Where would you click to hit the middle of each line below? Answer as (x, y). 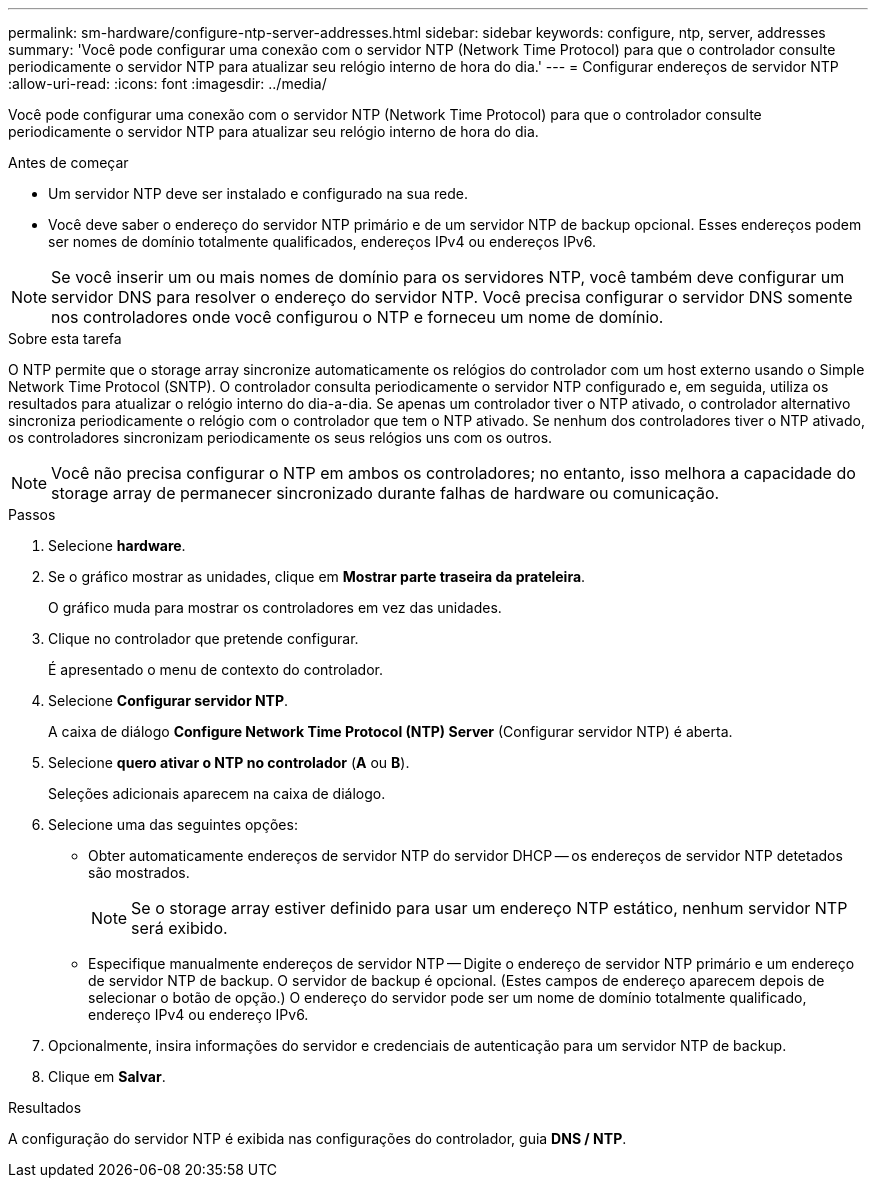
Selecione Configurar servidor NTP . (168, 700)
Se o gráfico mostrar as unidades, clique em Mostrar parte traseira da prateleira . (317, 576)
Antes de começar (68, 162)
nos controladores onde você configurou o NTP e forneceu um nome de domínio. (357, 317)
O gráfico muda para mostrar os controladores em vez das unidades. (275, 607)
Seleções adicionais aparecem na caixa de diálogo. (217, 793)
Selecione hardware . (117, 545)
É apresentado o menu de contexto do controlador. (216, 669)
